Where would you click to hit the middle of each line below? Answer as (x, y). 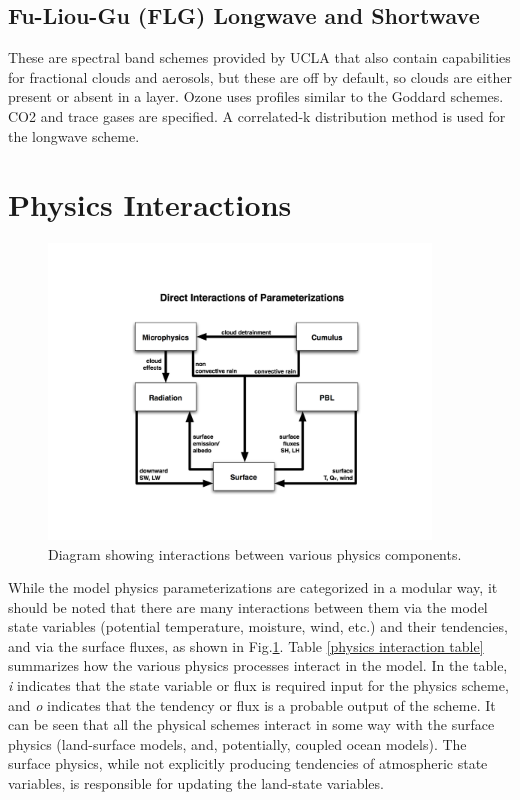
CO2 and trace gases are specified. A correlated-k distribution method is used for (257, 115)
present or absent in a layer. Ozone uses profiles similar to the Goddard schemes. (256, 96)
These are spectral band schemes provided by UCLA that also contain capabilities (259, 57)
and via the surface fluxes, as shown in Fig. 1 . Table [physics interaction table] (246, 645)
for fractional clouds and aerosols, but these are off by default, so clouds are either (260, 76)
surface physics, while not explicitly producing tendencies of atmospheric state (248, 763)
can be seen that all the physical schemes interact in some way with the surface (251, 724)
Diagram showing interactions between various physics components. (255, 553)
